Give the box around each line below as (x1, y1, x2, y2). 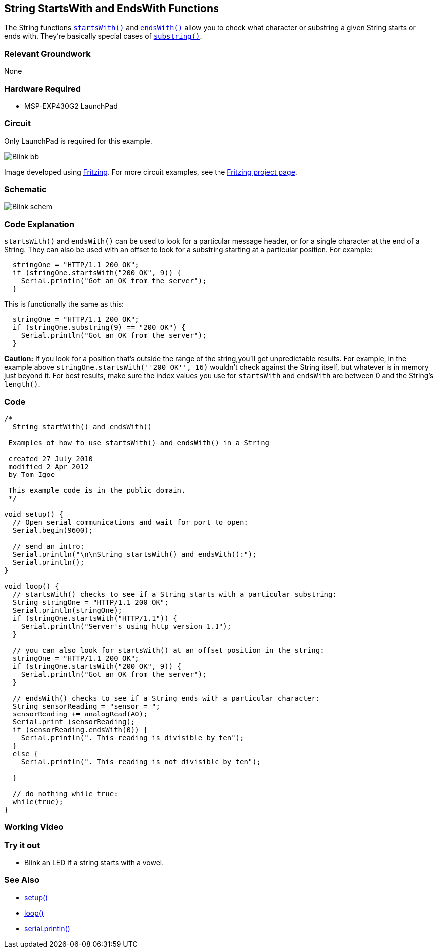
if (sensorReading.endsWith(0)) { (12, 725, 148, 734)
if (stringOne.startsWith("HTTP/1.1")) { (12, 614, 177, 622)
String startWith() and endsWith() (12, 422, 152, 431)
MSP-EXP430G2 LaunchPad (24, 101, 118, 110)
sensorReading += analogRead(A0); (12, 710, 148, 718)
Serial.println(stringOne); (12, 606, 123, 614)
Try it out (4, 840, 40, 850)
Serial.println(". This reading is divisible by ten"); (21, 733, 244, 742)
